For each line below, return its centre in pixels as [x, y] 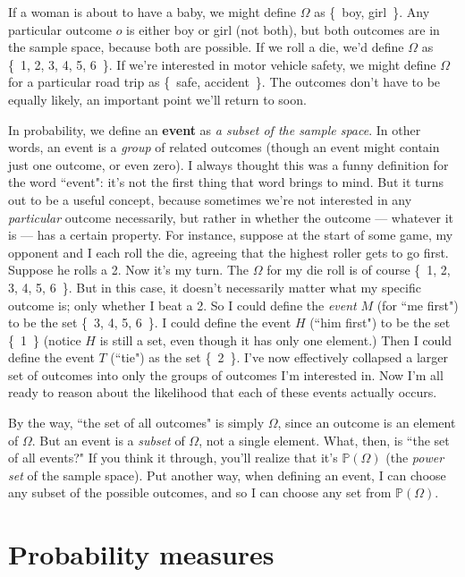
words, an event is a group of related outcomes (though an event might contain [224, 147]
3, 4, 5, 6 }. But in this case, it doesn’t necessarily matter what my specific [215, 287]
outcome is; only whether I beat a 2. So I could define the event [182, 305]
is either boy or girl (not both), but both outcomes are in [283, 29]
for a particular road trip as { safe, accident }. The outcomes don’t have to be [224, 82]
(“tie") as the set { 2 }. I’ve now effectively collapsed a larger [279, 357]
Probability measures [141, 554]
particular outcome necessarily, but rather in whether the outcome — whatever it [231, 217]
